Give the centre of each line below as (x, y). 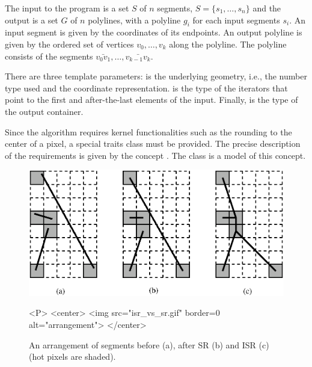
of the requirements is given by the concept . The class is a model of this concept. (155, 155)
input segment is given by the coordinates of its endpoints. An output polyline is (154, 32)
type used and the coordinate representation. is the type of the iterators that (146, 88)
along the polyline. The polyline (228, 44)
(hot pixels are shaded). (72, 356)
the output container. (44, 111)
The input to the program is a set (67, 8)
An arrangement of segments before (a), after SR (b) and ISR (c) (149, 344)
